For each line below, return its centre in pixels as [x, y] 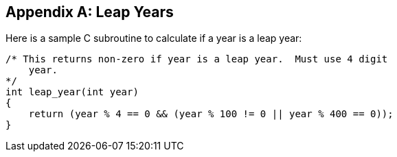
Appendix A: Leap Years [90, 12]
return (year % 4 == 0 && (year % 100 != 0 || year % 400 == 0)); [211, 114]
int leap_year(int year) [72, 92]
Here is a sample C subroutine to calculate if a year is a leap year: [154, 38]
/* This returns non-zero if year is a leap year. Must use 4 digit [197, 59]
